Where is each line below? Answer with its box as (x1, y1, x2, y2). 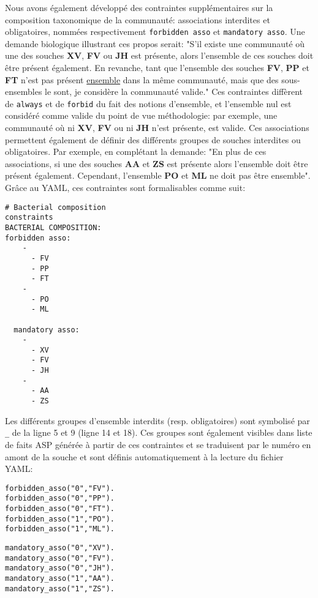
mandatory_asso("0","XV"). (5, 544, 115, 553)
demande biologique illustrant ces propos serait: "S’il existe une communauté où (5, 37, 305, 50)
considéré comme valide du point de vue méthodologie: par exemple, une (5, 109, 278, 122)
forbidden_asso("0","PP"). (5, 494, 115, 503)
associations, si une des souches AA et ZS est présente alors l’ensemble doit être (5, 157, 308, 170)
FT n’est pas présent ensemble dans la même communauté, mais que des (5, 73, 279, 86)
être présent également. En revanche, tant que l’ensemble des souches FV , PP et (5, 61, 309, 74)
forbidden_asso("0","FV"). (5, 484, 115, 493)
